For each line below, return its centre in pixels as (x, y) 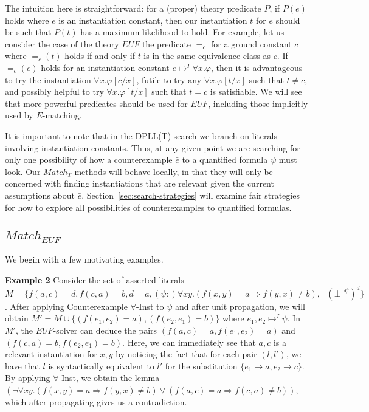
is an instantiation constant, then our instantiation (153, 20)
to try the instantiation (48, 79)
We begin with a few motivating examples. (84, 259)
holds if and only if (100, 56)
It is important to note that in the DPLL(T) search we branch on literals (141, 135)
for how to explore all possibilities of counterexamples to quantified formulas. (148, 207)
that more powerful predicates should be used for (96, 103)
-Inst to (150, 306)
